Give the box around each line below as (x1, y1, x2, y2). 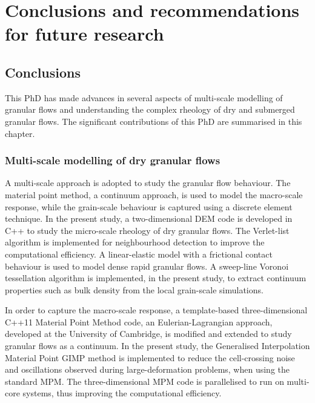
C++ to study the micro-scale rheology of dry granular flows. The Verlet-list (5, 224, 290, 236)
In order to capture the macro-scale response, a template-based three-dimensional (5, 304, 308, 316)
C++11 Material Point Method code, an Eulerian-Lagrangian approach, (5, 315, 273, 328)
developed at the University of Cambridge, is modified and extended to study (5, 327, 292, 340)
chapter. (5, 127, 35, 139)
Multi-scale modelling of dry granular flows (5, 153, 220, 168)
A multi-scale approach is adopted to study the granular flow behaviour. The (5, 176, 291, 189)
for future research (5, 21, 164, 46)
